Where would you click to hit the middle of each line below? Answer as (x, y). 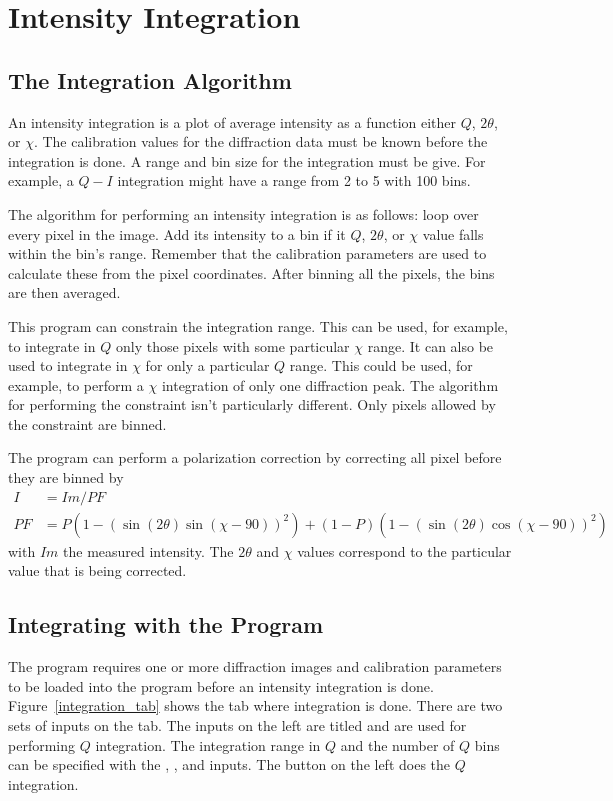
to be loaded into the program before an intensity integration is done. (221, 685)
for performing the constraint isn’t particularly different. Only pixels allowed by (252, 404)
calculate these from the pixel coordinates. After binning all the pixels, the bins (251, 272)
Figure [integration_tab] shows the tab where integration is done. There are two (255, 705)
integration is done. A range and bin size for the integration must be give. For (247, 160)
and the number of (397, 744)
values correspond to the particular (404, 550)
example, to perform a (76, 384)
